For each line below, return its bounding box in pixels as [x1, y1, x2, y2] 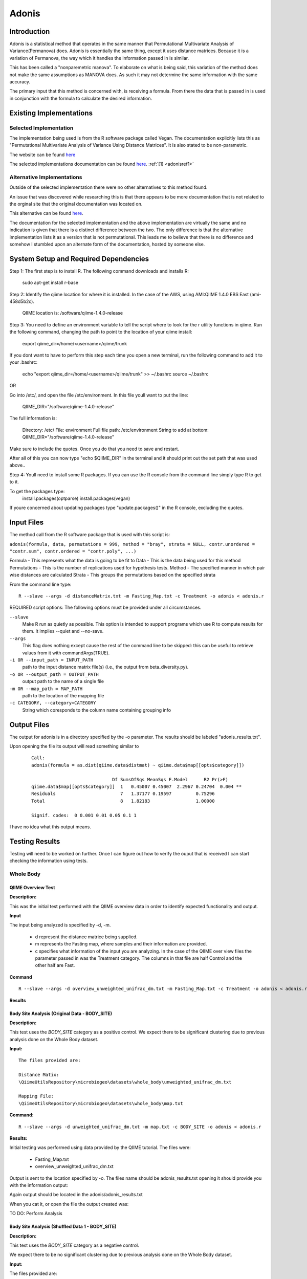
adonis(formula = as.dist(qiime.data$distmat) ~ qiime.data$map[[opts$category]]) [31, 762, 245, 768]
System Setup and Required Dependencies [9, 254, 149, 263]
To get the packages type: [9, 488, 65, 494]
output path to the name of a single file [22, 678, 104, 685]
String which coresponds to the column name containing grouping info [22, 707, 171, 713]
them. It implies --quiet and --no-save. [22, 628, 104, 634]
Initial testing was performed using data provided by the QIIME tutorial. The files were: [9, 1144, 191, 1151]
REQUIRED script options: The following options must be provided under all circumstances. [9, 604, 202, 611]
